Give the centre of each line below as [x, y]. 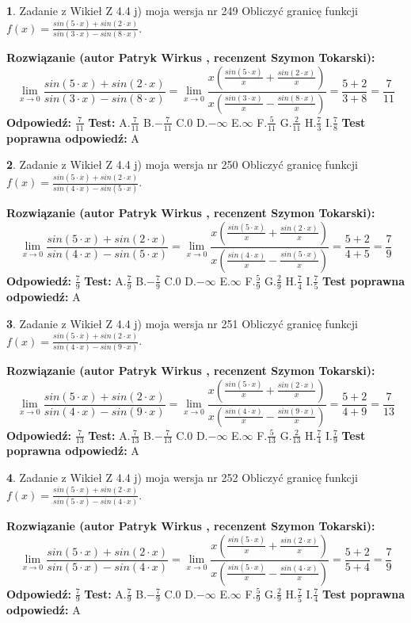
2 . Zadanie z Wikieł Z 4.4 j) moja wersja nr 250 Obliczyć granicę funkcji [182, 164]
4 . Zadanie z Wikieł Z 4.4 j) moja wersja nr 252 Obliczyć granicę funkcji [182, 477]
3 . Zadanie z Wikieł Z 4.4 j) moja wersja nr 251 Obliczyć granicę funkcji [182, 323]
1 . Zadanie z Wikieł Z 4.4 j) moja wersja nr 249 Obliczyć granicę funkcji [182, 10]
